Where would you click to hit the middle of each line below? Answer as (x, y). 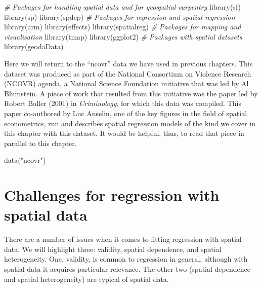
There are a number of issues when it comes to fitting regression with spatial (123, 239)
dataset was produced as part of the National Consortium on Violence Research (128, 73)
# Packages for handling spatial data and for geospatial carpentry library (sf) (123, 7)
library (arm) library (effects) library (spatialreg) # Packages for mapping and (123, 27)
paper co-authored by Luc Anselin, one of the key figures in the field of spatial (126, 113)
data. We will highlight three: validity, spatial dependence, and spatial (113, 249)
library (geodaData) (34, 46)
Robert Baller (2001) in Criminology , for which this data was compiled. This (123, 103)
